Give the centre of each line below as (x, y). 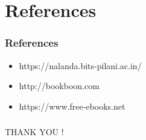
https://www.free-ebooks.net (72, 106)
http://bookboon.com (59, 86)
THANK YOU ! (34, 132)
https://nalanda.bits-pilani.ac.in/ (80, 65)
